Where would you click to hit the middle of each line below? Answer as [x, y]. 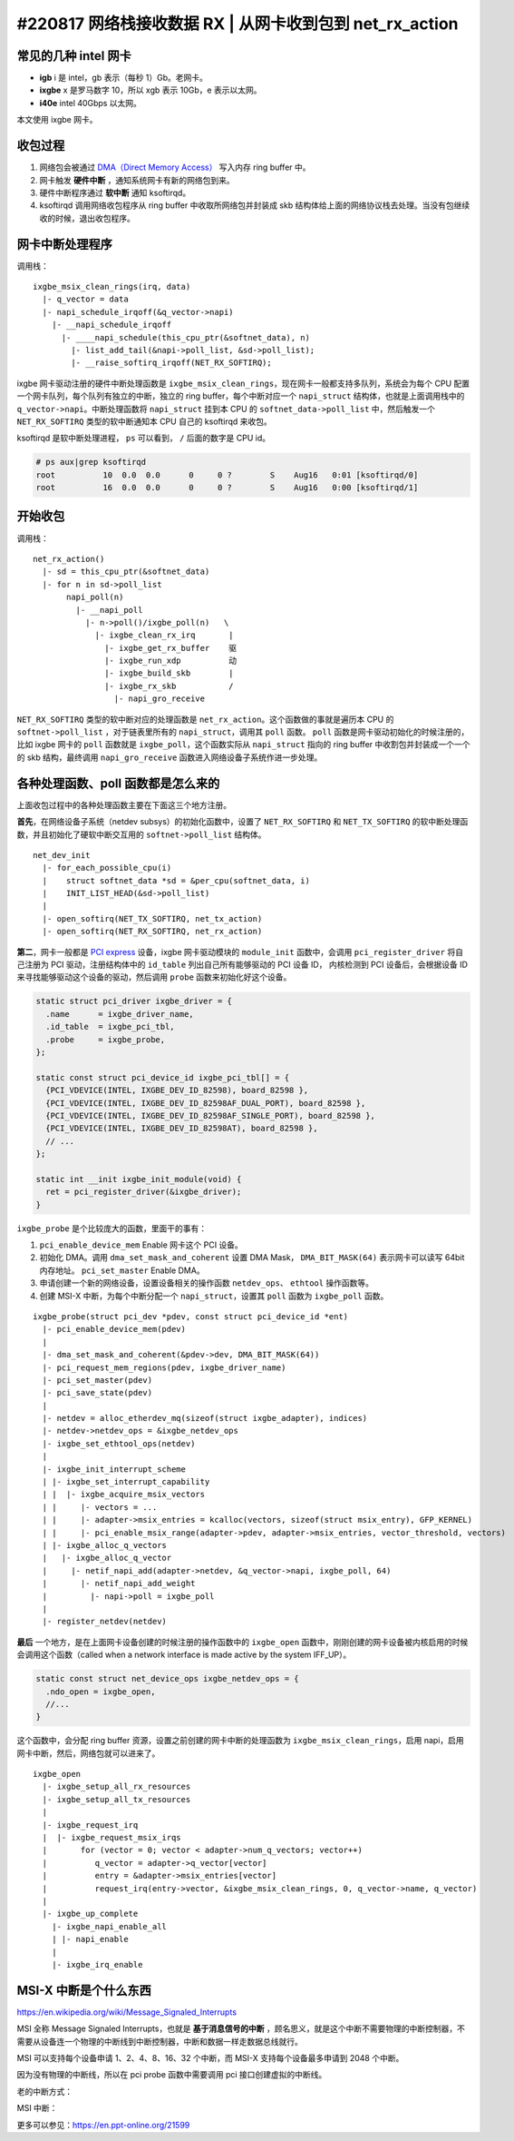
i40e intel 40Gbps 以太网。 [91, 103]
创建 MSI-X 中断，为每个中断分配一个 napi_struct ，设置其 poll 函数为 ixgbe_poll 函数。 [214, 1296]
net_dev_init [62, 855]
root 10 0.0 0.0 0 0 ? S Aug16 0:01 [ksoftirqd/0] [227, 475]
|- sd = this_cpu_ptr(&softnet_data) [126, 572]
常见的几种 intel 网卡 [74, 56]
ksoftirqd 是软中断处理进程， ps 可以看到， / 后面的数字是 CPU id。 [144, 438]
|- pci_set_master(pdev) [97, 1380]
